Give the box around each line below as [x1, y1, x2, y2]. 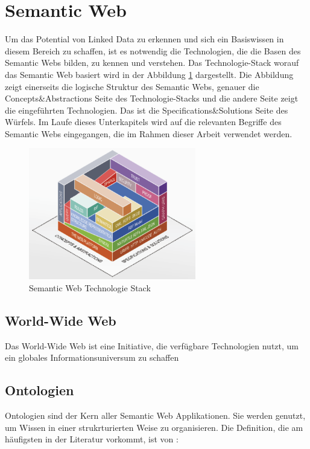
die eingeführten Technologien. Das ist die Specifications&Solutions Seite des [5, 103, 288, 116]
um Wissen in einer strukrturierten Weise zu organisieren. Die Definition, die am [5, 421, 303, 433]
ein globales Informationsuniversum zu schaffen [5, 351, 179, 364]
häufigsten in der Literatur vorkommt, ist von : [5, 433, 179, 445]
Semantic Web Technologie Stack [29, 281, 151, 294]
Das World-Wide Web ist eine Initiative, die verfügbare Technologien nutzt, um [5, 339, 299, 352]
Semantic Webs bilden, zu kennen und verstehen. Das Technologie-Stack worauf [5, 56, 299, 69]
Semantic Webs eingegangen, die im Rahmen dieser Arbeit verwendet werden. [5, 127, 293, 140]
